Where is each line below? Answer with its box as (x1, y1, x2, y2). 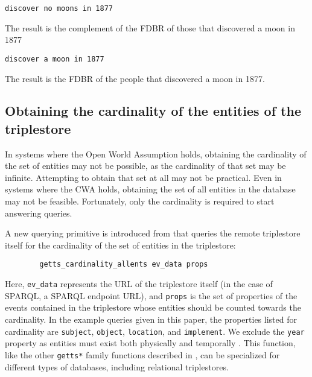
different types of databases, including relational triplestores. (5, 360, 229, 373)
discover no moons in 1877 (5, 4, 113, 13)
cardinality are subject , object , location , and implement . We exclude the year (5, 325, 305, 337)
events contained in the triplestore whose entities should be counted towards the (5, 301, 301, 314)
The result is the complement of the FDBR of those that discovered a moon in (5, 21, 295, 34)
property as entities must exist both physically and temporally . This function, (5, 337, 296, 349)
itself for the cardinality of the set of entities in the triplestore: (5, 238, 236, 251)
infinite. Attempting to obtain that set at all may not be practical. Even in (5, 171, 282, 183)
